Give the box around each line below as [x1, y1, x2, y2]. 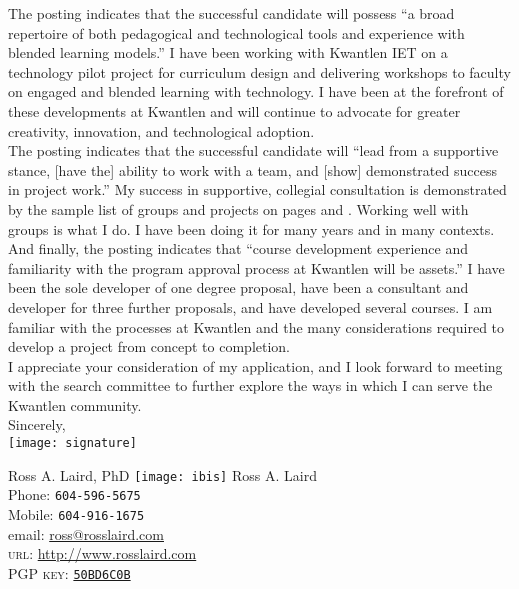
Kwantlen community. [8, 394, 142, 415]
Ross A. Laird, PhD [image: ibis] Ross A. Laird [8, 464, 317, 485]
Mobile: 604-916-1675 [8, 504, 145, 525]
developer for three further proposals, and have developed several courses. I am [8, 296, 493, 317]
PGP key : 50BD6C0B [8, 562, 131, 583]
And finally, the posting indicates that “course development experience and [8, 238, 468, 259]
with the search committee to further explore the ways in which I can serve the [8, 375, 493, 396]
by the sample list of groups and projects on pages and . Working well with [8, 198, 469, 219]
